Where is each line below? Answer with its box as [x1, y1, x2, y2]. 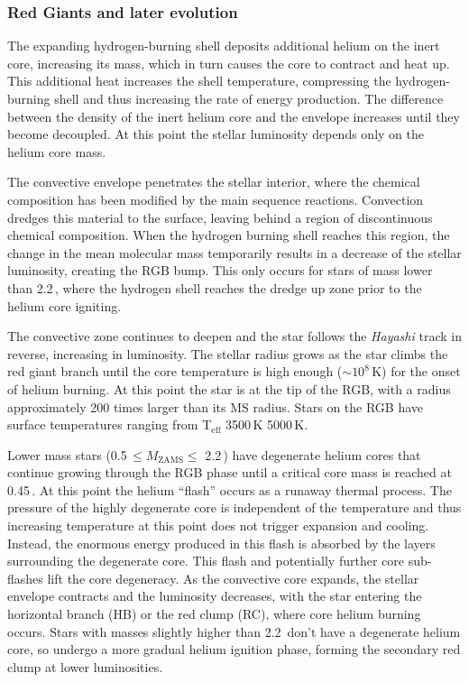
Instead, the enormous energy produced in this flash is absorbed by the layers [7, 533, 436, 552]
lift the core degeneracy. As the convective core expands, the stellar [47, 568, 419, 587]
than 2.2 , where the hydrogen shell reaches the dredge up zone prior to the [7, 278, 422, 297]
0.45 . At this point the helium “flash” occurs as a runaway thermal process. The [7, 480, 452, 499]
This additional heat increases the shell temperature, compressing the [7, 71, 391, 90]
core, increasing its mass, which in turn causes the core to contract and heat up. [7, 53, 450, 72]
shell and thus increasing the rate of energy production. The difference [54, 89, 444, 107]
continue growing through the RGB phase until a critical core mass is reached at [7, 463, 452, 482]
